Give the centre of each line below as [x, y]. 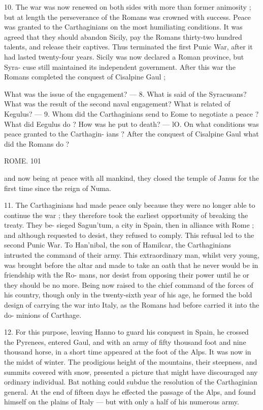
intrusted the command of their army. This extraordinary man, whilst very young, [132, 255]
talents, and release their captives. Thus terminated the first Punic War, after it [128, 47]
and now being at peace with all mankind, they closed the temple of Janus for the [132, 177]
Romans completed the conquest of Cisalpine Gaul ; [85, 77]
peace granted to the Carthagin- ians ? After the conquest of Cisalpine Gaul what [131, 134]
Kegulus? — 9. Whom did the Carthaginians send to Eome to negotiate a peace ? [131, 113]
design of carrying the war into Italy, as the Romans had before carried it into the [132, 305]
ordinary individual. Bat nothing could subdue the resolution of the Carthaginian [131, 382]
